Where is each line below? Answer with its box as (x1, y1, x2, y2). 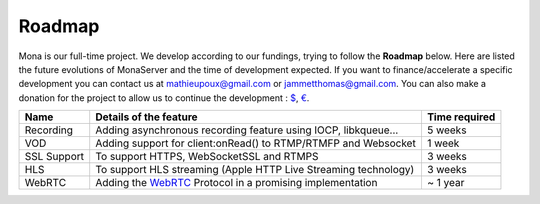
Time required (426, 110, 496, 124)
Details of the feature (95, 110, 199, 124)
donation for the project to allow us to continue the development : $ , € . (18, 91, 310, 104)
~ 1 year (426, 176, 465, 190)
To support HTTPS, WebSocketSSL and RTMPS (95, 150, 319, 164)
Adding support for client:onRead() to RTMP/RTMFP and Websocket (95, 136, 417, 150)
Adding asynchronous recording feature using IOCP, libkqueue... (95, 123, 399, 137)
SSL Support (24, 150, 85, 164)
